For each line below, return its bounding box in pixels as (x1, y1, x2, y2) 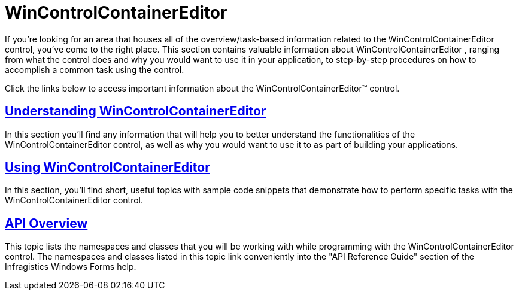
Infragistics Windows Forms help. (5, 261, 136, 272)
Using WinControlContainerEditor (5, 160, 210, 175)
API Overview (5, 215, 88, 231)
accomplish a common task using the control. (5, 64, 184, 75)
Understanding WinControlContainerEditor (5, 104, 266, 119)
